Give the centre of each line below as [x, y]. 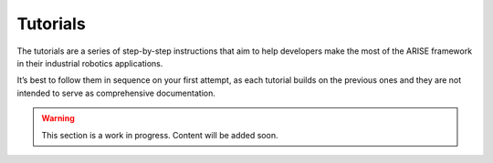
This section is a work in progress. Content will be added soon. [160, 135]
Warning [58, 118]
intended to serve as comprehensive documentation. [116, 93]
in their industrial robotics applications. [90, 63]
